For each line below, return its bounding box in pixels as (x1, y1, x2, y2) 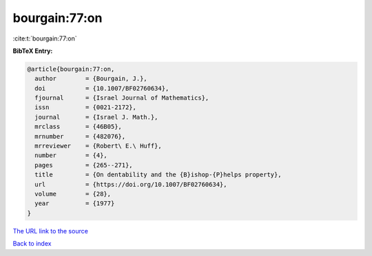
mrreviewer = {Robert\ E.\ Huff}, (34, 142, 162, 150)
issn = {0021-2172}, (34, 104, 137, 111)
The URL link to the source (12, 226, 89, 235)
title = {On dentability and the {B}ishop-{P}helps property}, (34, 171, 282, 178)
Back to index (12, 240, 52, 248)
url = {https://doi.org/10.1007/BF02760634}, (34, 181, 227, 188)
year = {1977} (34, 200, 115, 207)
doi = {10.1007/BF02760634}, (34, 84, 169, 92)
